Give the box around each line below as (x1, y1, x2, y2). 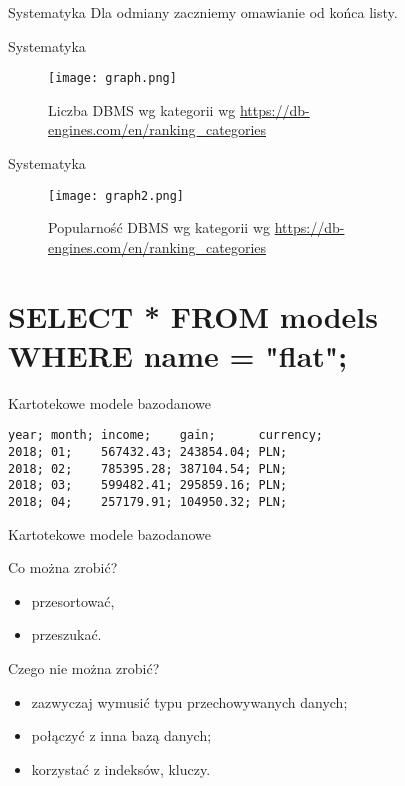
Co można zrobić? (8, 557, 118, 578)
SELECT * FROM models (8, 295, 378, 336)
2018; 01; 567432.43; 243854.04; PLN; (8, 445, 288, 460)
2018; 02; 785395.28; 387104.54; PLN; (8, 461, 288, 476)
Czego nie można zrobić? (8, 658, 160, 679)
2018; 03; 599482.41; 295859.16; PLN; (8, 478, 288, 493)
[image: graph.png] (48, 71, 177, 86)
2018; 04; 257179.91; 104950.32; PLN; (8, 495, 288, 509)
